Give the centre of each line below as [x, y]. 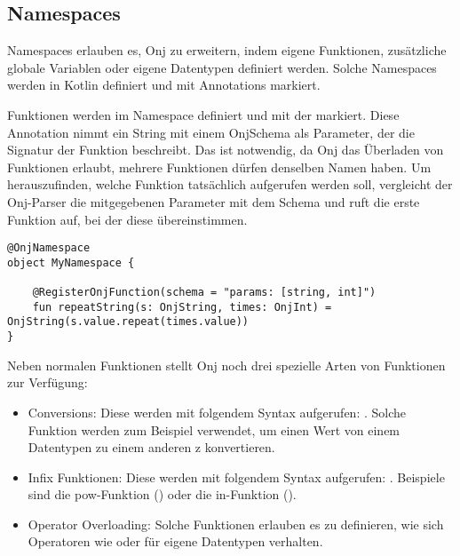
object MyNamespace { [71, 262]
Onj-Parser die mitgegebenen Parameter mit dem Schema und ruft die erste [214, 201]
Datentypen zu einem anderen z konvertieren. [151, 447]
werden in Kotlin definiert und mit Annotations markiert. [164, 85]
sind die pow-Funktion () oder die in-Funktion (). [162, 494]
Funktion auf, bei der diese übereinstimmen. [127, 219]
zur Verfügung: [48, 382]
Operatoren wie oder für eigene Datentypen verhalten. [175, 541]
